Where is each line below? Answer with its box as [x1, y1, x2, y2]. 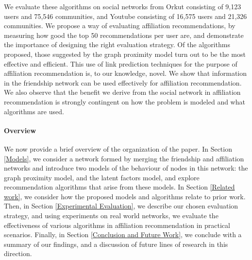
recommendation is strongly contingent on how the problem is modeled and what [4, 96, 245, 106]
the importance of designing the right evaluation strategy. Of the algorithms [4, 39, 230, 50]
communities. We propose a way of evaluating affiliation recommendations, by [4, 20, 235, 31]
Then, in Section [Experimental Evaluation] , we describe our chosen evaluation [4, 201, 238, 211]
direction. [4, 248, 32, 259]
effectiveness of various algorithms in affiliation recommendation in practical [4, 220, 230, 230]
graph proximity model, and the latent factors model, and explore [4, 172, 200, 182]
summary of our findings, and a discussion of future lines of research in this [4, 239, 228, 249]
